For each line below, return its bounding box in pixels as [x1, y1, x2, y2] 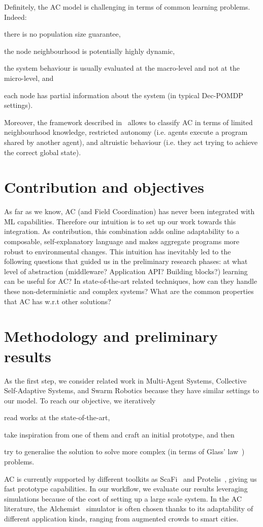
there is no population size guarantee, [4, 28, 121, 39]
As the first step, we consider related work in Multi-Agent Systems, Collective [4, 375, 247, 386]
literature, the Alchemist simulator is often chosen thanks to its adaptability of [4, 503, 253, 514]
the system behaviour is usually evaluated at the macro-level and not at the [4, 63, 240, 73]
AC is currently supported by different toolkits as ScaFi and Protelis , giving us [4, 473, 257, 484]
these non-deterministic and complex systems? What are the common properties [4, 286, 254, 296]
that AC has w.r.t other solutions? [4, 296, 111, 306]
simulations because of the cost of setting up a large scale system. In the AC [4, 493, 242, 504]
